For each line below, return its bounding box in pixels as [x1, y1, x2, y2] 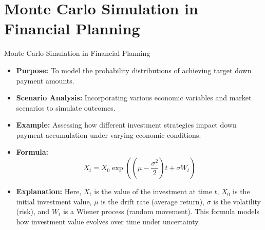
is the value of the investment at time [94, 186, 212, 197]
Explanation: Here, [16, 186, 82, 197]
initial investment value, [16, 196, 92, 206]
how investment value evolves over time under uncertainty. [16, 216, 200, 226]
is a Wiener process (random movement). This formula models [63, 206, 259, 217]
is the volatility [213, 196, 261, 206]
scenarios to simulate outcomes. [16, 102, 116, 113]
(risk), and [16, 206, 50, 217]
